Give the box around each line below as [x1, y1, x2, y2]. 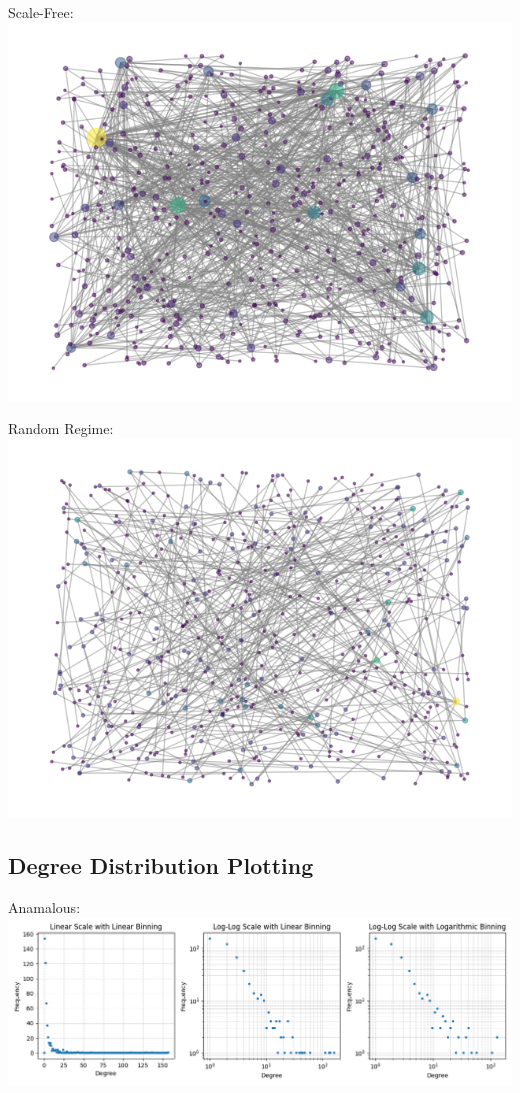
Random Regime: [8, 418, 114, 439]
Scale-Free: [8, 2, 74, 22]
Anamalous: [8, 896, 81, 917]
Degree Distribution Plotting [8, 849, 314, 880]
